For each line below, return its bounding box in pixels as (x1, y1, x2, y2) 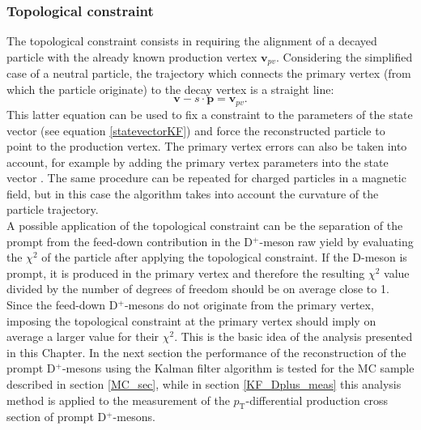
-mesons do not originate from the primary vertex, (124, 296, 374, 313)
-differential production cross (245, 391, 389, 408)
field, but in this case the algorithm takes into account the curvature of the (6, 185, 379, 202)
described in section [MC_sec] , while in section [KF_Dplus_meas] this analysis (6, 376, 402, 392)
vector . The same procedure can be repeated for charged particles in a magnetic (6, 169, 406, 186)
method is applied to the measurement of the (6, 391, 230, 408)
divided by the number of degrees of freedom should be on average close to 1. (6, 280, 389, 297)
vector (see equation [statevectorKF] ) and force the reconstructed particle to (6, 121, 385, 138)
